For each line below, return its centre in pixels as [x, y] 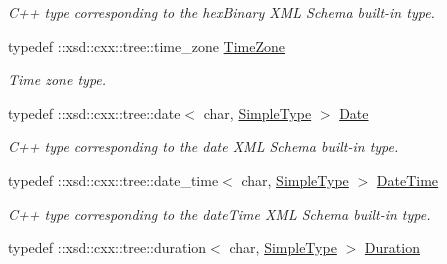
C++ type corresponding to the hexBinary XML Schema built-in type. [221, 12]
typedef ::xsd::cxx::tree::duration [107, 247]
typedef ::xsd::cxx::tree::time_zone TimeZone [147, 45]
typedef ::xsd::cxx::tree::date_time [113, 179]
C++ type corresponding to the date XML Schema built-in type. [203, 146]
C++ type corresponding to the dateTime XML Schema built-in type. [219, 213]
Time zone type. [57, 79]
